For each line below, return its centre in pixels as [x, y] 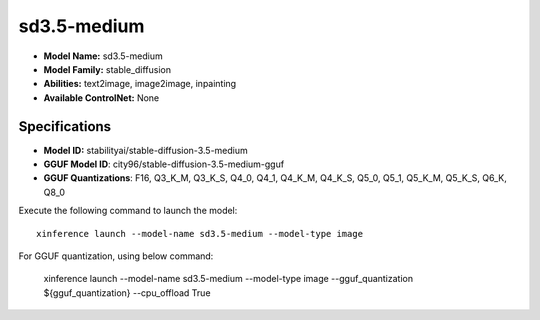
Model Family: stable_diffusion [107, 69]
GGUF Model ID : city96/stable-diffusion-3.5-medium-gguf [164, 164]
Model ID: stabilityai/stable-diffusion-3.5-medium [146, 150]
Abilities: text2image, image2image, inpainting [140, 84]
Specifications [65, 126]
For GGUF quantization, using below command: [116, 256]
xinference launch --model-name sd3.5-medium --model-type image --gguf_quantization [228, 279]
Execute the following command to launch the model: [128, 211]
